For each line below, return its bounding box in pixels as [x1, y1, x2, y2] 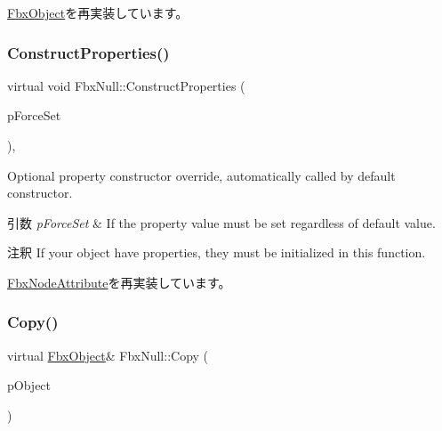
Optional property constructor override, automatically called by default [7, 166, 396, 184]
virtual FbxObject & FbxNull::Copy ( [7, 346, 209, 364]
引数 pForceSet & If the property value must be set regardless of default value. [7, 213, 436, 232]
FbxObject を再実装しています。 [7, 4, 189, 21]
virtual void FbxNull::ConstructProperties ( [7, 76, 245, 94]
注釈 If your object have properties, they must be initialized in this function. [7, 243, 426, 262]
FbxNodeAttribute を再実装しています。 [7, 272, 231, 291]
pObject [7, 376, 52, 394]
